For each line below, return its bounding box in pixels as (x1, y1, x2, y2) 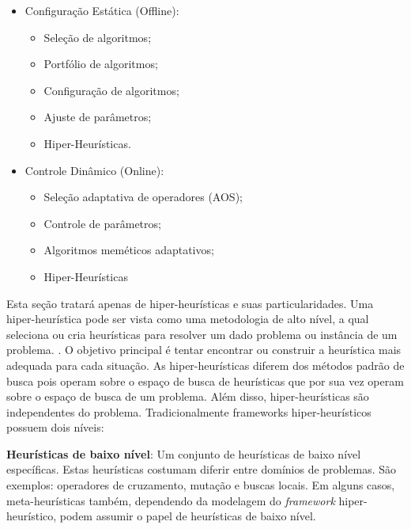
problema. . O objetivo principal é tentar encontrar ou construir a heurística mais (6, 341, 402, 358)
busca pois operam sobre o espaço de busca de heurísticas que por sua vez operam (6, 372, 404, 389)
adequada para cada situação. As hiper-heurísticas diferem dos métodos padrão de (6, 356, 405, 373)
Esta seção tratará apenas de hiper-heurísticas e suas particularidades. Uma (6, 295, 374, 311)
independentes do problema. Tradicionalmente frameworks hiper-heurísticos (6, 403, 371, 420)
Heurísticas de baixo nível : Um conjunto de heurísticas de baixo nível (6, 445, 361, 462)
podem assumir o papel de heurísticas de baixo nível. (59, 508, 316, 524)
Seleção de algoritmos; (43, 29, 152, 45)
